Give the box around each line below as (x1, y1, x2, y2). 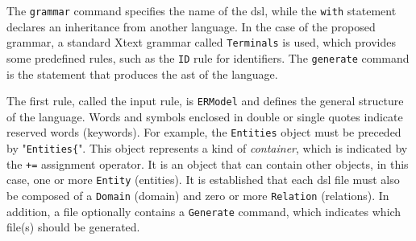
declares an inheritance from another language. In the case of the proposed (6, 18, 376, 35)
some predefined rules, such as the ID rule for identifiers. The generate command (6, 49, 410, 66)
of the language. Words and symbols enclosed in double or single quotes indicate (6, 108, 403, 125)
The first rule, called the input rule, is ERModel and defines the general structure (6, 92, 404, 109)
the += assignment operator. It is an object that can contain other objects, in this (6, 155, 409, 172)
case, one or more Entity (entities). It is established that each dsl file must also (6, 171, 400, 188)
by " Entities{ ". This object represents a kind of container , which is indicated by (6, 140, 408, 157)
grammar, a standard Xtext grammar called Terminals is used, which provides (6, 34, 397, 51)
